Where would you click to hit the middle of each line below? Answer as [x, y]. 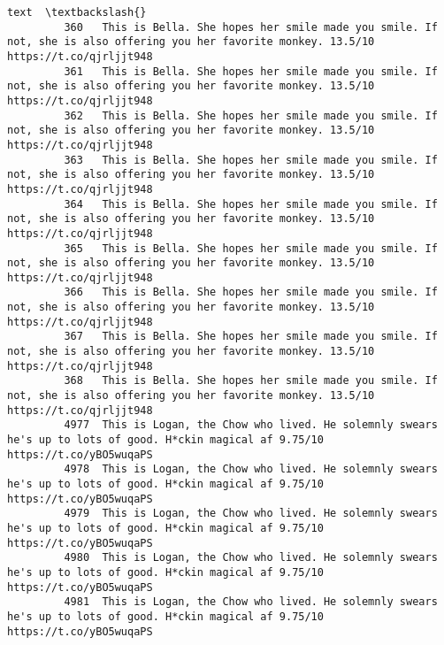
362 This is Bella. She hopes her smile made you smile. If [251, 115]
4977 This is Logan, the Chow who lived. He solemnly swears [251, 425]
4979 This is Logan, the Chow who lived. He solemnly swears [251, 514]
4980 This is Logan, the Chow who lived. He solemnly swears [251, 558]
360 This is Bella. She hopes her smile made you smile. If [251, 27]
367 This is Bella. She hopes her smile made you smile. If [251, 337]
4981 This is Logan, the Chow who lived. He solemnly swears [251, 602]
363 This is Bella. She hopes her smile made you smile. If [251, 160]
